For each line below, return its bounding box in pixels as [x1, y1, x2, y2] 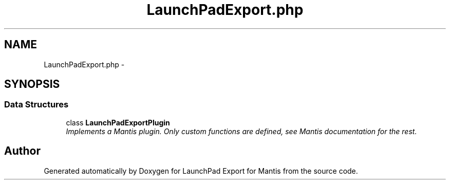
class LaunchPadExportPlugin [66, 118, 170, 127]
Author [4, 144, 41, 158]
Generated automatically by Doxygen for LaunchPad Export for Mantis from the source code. [44, 166, 358, 175]
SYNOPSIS [4, 78, 60, 91]
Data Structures [4, 99, 69, 110]
